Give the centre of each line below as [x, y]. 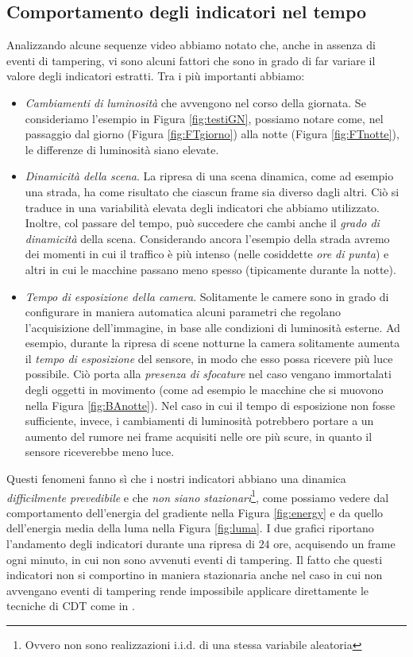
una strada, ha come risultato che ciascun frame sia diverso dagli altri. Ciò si [212, 191]
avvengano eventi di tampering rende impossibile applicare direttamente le [188, 590]
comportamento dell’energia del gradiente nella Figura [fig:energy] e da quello [195, 512]
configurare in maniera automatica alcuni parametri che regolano [183, 312]
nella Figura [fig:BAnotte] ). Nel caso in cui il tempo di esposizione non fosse [210, 405]
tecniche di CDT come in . [71, 606]
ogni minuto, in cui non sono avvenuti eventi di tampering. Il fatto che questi [195, 559]
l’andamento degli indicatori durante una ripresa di [131, 544]
